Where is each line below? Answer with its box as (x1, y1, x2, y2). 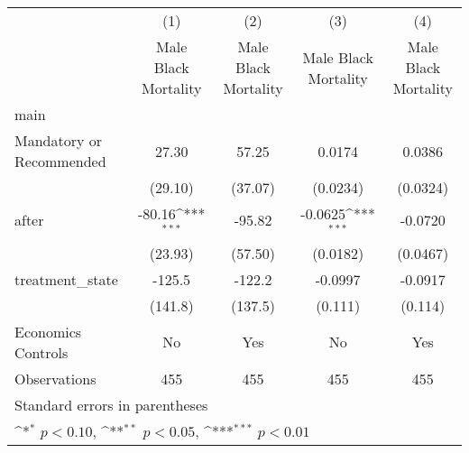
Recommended (14, 151, 106, 171)
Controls (14, 341, 69, 363)
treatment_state (14, 268, 118, 290)
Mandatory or (14, 130, 103, 151)
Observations (14, 367, 97, 389)
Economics (14, 320, 82, 342)
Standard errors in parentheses (14, 393, 208, 415)
